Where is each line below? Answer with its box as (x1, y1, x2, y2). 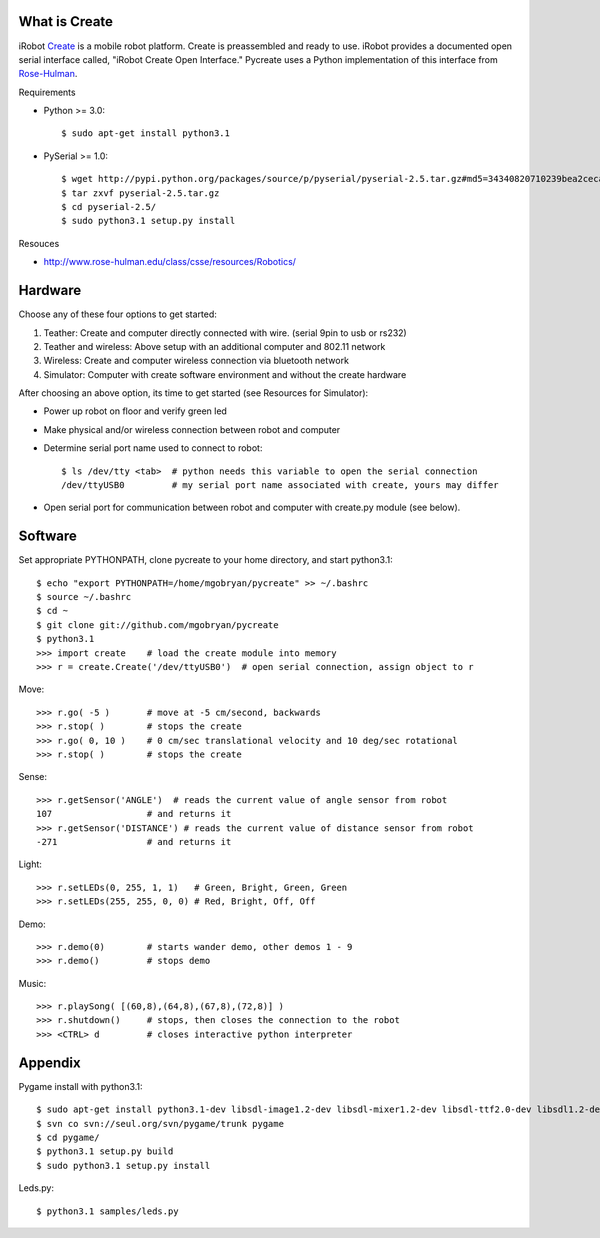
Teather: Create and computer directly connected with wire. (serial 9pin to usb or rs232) (43, 326, 407, 339)
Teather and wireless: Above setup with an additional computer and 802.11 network (43, 340, 386, 352)
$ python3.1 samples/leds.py (36, 1205, 179, 1217)
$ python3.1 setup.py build (36, 1146, 174, 1157)
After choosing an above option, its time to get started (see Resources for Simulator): (18, 387, 369, 399)
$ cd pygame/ (36, 1131, 100, 1143)
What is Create (18, 13, 114, 30)
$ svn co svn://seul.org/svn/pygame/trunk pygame (36, 1118, 285, 1129)
